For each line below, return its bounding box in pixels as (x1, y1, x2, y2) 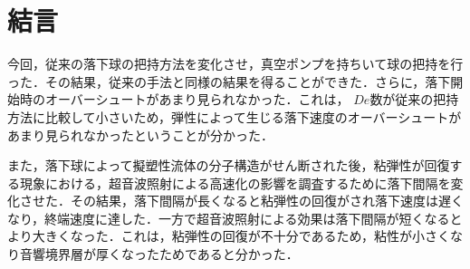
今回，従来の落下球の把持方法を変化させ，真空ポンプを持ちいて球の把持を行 (7, 54, 464, 73)
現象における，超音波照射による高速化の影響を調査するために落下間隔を (19, 173, 451, 192)
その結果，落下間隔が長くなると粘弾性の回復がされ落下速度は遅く (70, 191, 464, 210)
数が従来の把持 (369, 90, 459, 109)
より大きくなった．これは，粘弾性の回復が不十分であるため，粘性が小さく (7, 226, 450, 245)
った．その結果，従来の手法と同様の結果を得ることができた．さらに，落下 (7, 72, 451, 91)
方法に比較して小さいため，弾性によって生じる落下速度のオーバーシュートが (7, 107, 462, 126)
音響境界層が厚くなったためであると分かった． (19, 245, 299, 264)
